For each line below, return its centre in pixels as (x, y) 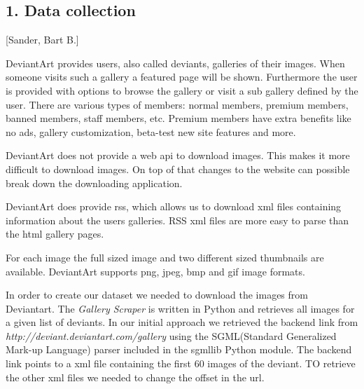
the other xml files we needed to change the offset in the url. (135, 377)
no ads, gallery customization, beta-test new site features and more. (151, 131)
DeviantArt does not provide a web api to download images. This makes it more (178, 155)
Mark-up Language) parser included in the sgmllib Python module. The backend (179, 349)
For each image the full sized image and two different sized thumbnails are (165, 257)
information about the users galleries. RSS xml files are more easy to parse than (177, 220)
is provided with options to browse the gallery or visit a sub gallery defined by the (182, 90)
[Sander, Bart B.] (42, 40)
